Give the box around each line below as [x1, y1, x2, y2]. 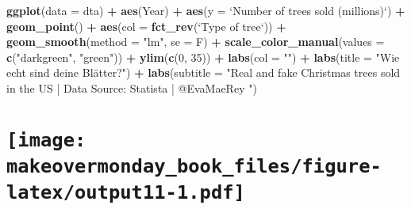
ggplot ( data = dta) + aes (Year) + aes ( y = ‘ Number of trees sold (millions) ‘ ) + [6, 2, 405, 18]
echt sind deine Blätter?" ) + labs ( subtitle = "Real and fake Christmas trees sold [6, 64, 401, 81]
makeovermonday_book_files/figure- [6, 155, 382, 178]
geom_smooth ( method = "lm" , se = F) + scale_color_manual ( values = [6, 33, 385, 50]
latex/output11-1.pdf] [6, 181, 245, 204]
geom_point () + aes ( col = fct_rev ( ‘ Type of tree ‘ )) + [6, 17, 286, 34]
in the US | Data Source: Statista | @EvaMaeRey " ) [6, 79, 257, 96]
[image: [6, 128, 86, 151]
